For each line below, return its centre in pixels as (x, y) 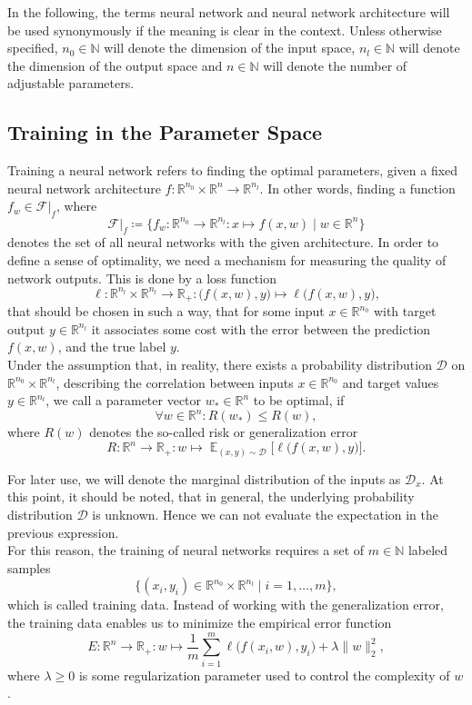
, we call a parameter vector (124, 400)
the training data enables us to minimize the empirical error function (200, 623)
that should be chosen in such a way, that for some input (166, 311)
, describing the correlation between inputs (175, 382)
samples (29, 567)
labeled (428, 550)
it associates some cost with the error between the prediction (261, 328)
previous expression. (63, 532)
